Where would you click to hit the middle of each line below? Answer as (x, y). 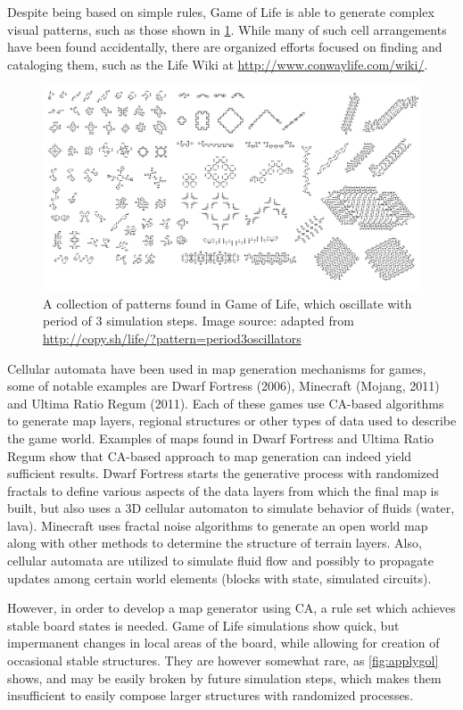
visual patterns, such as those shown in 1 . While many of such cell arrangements (227, 29)
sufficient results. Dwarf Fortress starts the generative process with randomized (223, 473)
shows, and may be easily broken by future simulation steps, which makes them (224, 677)
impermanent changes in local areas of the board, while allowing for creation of (223, 643)
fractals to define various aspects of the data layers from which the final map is (223, 490)
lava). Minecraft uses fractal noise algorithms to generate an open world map (218, 525)
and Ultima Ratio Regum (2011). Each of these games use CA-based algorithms (226, 403)
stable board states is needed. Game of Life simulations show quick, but (203, 625)
